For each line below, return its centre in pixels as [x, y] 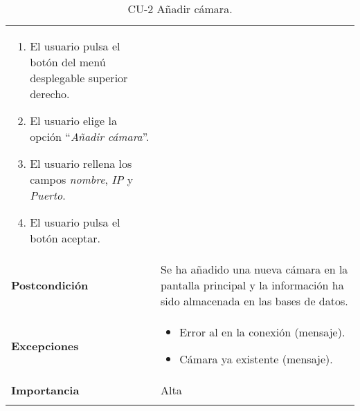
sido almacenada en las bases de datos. [254, 301]
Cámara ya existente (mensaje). [256, 359]
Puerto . [48, 195]
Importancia [45, 390]
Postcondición [50, 285]
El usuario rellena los [81, 163]
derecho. [50, 94]
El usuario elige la [73, 121]
